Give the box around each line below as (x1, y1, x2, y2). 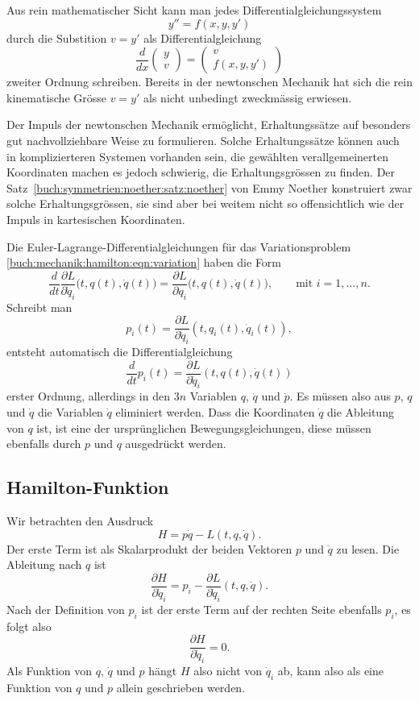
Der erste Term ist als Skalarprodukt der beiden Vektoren (6, 540, 292, 557)
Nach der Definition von (6, 600, 125, 617)
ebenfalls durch (6, 435, 81, 452)
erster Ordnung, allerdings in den (6, 388, 170, 404)
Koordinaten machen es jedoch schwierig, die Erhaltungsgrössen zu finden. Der (6, 164, 396, 180)
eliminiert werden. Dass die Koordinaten (115, 404, 315, 421)
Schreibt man (6, 298, 73, 315)
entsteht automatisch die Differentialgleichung (6, 343, 233, 360)
